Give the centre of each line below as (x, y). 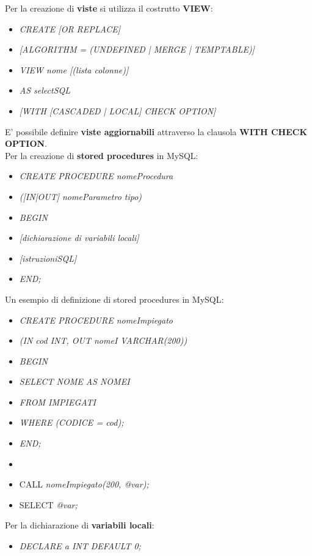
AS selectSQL (45, 90)
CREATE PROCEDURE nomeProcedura (96, 176)
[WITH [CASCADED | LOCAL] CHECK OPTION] (118, 110)
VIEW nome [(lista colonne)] (74, 69)
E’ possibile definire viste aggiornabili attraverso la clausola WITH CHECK (156, 131)
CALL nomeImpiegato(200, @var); (84, 484)
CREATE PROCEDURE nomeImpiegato (96, 320)
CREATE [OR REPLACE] (70, 28)
